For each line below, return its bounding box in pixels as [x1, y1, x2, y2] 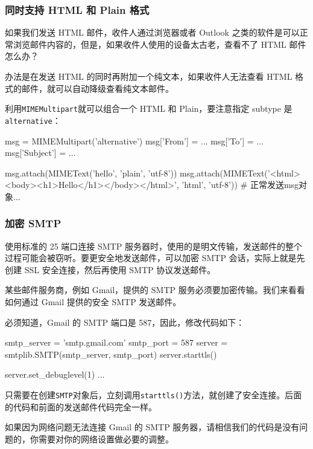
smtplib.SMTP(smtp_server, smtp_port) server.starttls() [5, 347, 217, 360]
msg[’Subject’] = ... [5, 146, 76, 159]
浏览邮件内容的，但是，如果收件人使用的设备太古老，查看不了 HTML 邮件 [13, 37, 306, 50]
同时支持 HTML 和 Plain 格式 [5, 2, 150, 17]
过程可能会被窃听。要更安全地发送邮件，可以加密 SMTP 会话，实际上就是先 [5, 251, 305, 264]
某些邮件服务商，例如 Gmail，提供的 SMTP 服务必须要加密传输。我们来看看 [5, 283, 305, 296]
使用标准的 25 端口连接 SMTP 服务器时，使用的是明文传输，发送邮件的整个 [5, 239, 302, 252]
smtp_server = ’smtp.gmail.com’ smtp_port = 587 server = [5, 336, 228, 349]
